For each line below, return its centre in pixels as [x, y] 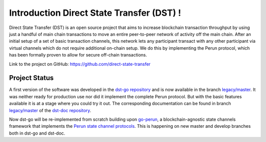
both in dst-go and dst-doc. [37, 133]
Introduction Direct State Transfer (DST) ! [95, 13]
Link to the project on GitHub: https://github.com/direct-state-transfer [80, 64]
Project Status [32, 78]
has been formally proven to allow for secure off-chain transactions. [78, 55]
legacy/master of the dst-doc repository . [50, 110]
